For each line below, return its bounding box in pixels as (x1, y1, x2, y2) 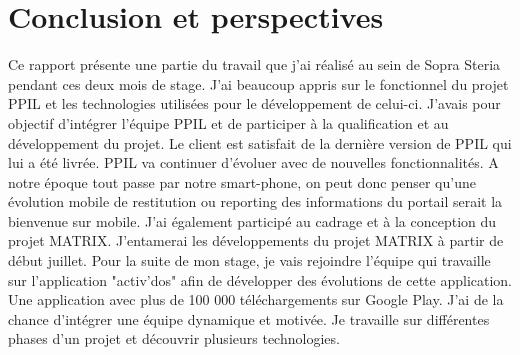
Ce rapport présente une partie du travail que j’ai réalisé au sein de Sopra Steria (8, 54, 501, 75)
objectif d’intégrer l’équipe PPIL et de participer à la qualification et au (8, 112, 449, 133)
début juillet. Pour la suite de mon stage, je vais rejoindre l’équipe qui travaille (8, 250, 491, 271)
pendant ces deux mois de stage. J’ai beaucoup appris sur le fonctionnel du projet (8, 73, 509, 94)
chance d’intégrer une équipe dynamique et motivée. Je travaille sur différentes (8, 308, 490, 329)
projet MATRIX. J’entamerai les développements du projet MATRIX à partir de (8, 230, 504, 251)
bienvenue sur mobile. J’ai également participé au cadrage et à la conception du (8, 210, 497, 231)
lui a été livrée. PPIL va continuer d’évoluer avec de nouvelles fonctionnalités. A (8, 152, 499, 173)
